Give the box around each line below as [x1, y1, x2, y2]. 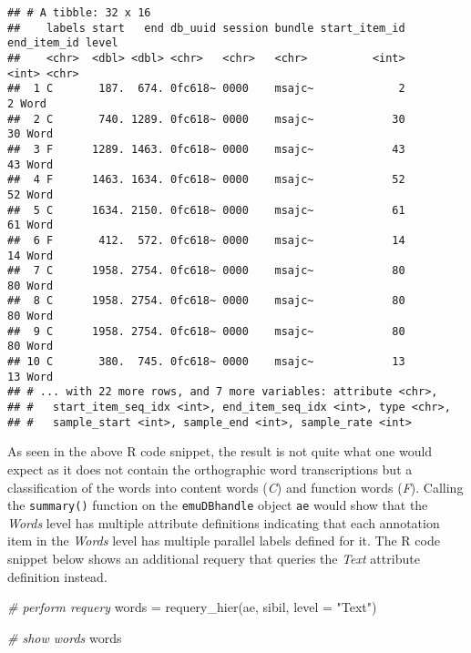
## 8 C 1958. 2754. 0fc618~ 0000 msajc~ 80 [7, 294, 405, 308]
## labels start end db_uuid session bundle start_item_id [7, 21, 405, 35]
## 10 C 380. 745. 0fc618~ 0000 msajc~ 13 [7, 355, 405, 369]
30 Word [7, 128, 54, 141]
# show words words [7, 627, 122, 647]
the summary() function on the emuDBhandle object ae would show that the [7, 495, 428, 515]
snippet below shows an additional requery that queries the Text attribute [7, 549, 420, 567]
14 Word [7, 249, 54, 262]
